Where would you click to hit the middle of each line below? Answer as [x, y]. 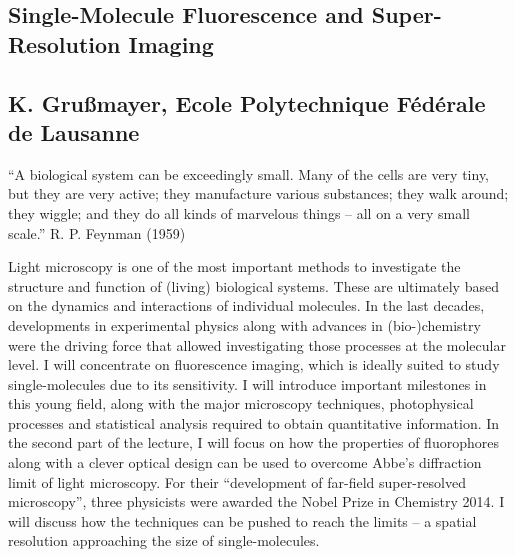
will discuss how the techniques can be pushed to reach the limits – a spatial [242, 520]
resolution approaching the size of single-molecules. [164, 540]
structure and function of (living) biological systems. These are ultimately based [253, 285]
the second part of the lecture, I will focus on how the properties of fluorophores [253, 442]
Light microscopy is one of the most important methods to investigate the [234, 266]
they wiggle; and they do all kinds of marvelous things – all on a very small [239, 212]
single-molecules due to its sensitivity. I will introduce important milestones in [247, 383]
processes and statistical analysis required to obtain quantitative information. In [254, 422]
